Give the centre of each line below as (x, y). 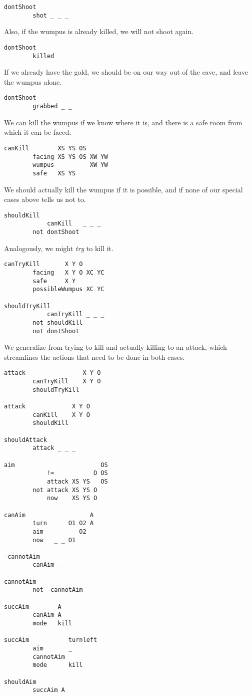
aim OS (56, 465)
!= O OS (77, 473)
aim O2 (59, 531)
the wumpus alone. (33, 81)
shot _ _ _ (50, 15)
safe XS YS (54, 173)
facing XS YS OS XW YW (70, 157)
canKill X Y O (61, 415)
